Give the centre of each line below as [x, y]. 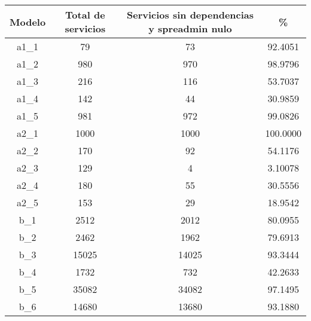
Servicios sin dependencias [190, 15]
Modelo [28, 22]
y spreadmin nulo [190, 28]
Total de [85, 15]
